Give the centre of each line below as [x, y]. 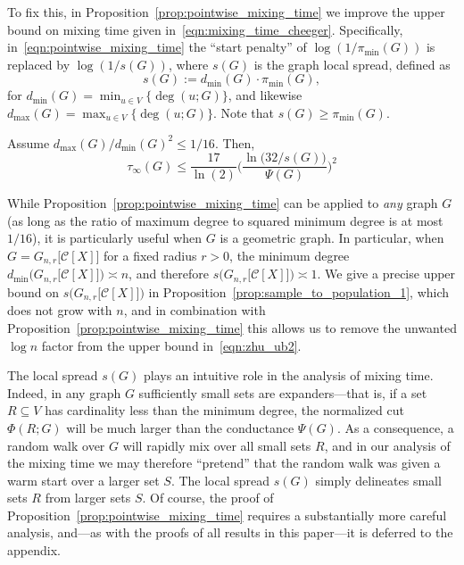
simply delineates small [378, 480]
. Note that [243, 112]
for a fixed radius [150, 255]
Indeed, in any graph [64, 392]
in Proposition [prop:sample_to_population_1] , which [299, 291]
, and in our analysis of [387, 445]
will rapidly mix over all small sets [217, 445]
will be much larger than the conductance [180, 427]
